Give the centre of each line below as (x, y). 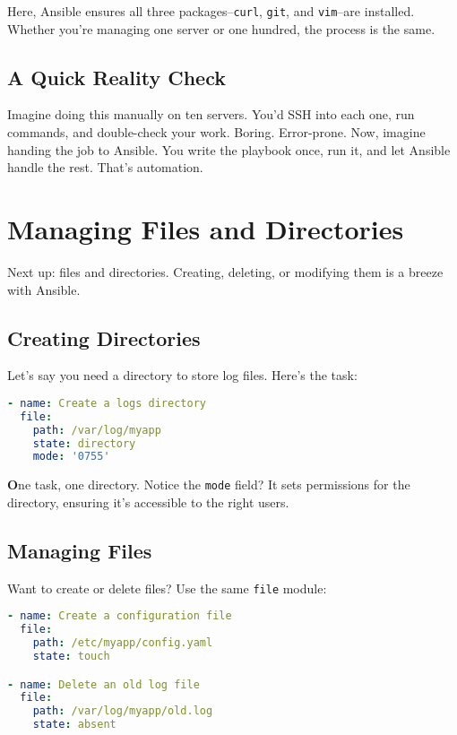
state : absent (74, 725)
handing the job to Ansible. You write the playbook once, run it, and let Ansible (229, 149)
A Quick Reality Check (116, 77)
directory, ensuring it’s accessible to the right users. (148, 502)
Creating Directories (104, 337)
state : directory (84, 443)
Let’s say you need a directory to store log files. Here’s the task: (182, 375)
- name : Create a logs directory (107, 403)
